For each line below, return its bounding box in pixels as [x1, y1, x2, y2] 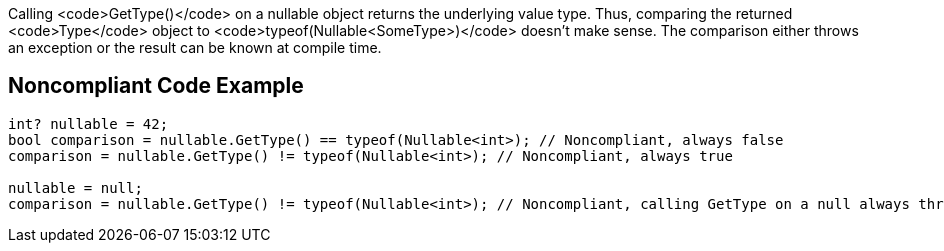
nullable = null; [8, 179, 143, 196]
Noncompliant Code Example [8, 73, 304, 99]
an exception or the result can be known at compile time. [8, 39, 382, 56]
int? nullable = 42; [8, 115, 169, 132]
